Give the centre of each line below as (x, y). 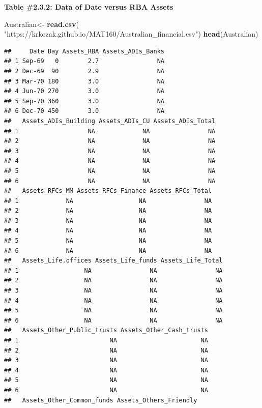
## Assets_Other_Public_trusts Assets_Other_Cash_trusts (106, 330)
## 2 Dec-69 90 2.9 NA (84, 71)
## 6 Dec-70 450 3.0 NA (84, 111)
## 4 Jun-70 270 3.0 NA (84, 91)
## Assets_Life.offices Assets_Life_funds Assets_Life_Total (113, 261)
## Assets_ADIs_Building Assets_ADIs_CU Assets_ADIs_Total (110, 121)
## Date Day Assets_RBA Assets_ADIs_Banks (84, 51)
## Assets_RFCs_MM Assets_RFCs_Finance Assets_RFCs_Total (108, 191)
